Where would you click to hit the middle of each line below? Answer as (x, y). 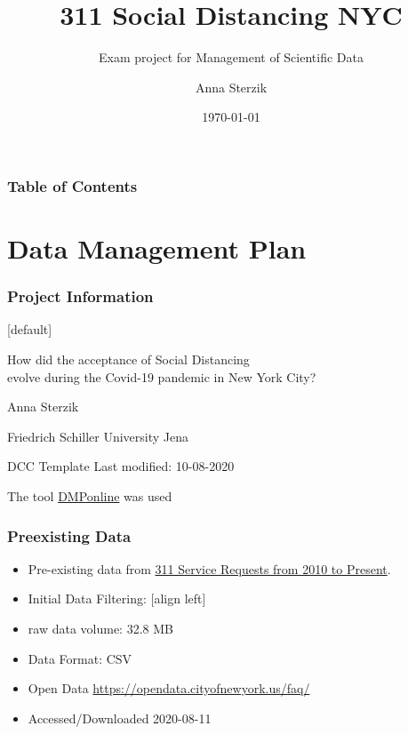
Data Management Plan (157, 248)
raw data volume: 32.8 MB (100, 628)
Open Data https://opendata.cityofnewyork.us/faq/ (169, 688)
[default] (30, 329)
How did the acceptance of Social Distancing (128, 359)
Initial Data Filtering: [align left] (117, 598)
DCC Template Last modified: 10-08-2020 (121, 466)
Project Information (80, 296)
